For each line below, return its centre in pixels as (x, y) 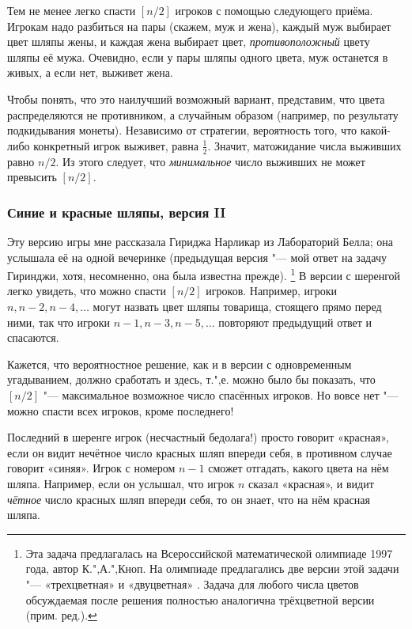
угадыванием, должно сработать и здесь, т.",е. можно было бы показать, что (191, 379)
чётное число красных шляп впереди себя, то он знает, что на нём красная (189, 499)
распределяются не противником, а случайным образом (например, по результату (203, 114)
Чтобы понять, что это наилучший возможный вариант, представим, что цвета (196, 99)
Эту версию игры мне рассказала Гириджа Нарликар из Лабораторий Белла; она (200, 241)
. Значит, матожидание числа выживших (304, 145)
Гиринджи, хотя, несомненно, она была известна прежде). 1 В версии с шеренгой (204, 274)
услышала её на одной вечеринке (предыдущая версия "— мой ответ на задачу (197, 257)
